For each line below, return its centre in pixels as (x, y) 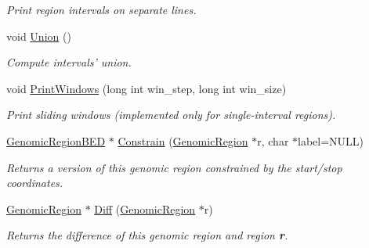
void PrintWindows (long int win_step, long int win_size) (147, 88)
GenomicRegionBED (56, 140)
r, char (273, 140)
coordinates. (35, 183)
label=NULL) (331, 140)
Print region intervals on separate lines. (101, 9)
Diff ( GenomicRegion (145, 208)
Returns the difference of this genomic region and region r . (147, 235)
